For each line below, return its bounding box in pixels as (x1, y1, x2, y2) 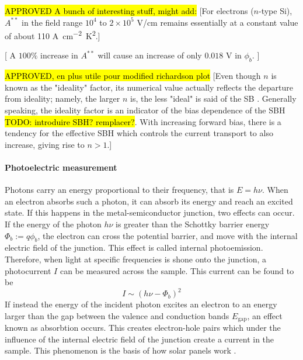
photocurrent (5, 264, 51, 276)
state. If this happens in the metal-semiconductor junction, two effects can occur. (5, 206, 295, 219)
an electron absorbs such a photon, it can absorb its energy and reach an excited (5, 195, 293, 207)
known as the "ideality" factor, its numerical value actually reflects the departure (5, 81, 293, 93)
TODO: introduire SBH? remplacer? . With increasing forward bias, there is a (5, 115, 281, 127)
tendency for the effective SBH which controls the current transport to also (5, 127, 273, 139)
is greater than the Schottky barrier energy (116, 217, 270, 230)
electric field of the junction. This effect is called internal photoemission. (5, 241, 263, 254)
